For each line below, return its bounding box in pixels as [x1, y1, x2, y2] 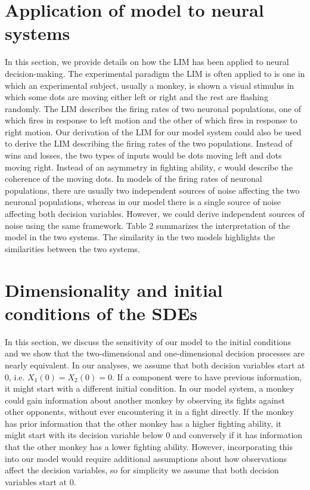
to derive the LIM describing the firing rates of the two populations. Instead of [5, 137, 293, 150]
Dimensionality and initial [5, 277, 223, 302]
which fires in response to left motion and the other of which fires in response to [5, 114, 297, 126]
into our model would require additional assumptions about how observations [5, 452, 287, 464]
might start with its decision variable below [5, 429, 163, 441]
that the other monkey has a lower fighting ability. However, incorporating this [5, 441, 293, 453]
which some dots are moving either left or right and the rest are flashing [5, 91, 268, 103]
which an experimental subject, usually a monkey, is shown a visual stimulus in [5, 79, 294, 91]
